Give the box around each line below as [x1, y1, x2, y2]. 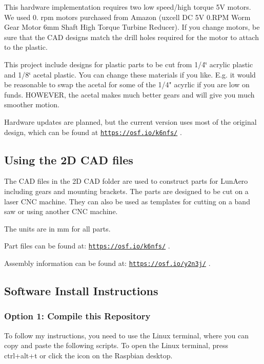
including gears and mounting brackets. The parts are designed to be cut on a [4, 185, 249, 196]
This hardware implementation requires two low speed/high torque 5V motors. [4, 2, 251, 12]
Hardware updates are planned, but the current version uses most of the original [4, 116, 257, 127]
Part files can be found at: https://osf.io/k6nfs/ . [4, 240, 170, 251]
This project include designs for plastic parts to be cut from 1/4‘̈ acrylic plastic [4, 59, 253, 69]
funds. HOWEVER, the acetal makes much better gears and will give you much [4, 89, 255, 100]
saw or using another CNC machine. [4, 206, 118, 217]
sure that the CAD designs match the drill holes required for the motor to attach [4, 31, 259, 42]
